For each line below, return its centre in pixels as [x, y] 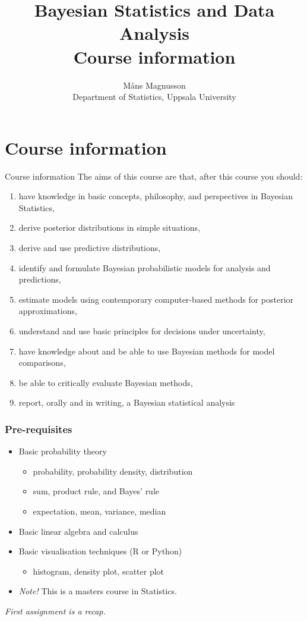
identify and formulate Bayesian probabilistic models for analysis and [145, 267]
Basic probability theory [63, 451]
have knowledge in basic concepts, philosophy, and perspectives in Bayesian [156, 196]
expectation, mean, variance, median [99, 511]
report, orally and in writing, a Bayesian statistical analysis [127, 402]
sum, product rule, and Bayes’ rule [96, 491]
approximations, [48, 311]
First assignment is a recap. [55, 611]
